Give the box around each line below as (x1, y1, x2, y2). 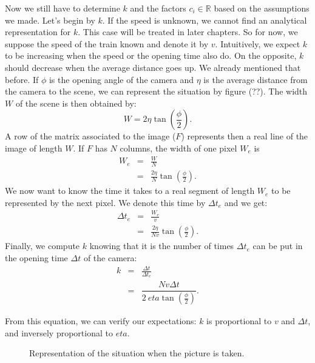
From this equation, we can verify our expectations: (5, 315, 197, 327)
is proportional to (206, 315, 272, 327)
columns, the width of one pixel (120, 141, 237, 154)
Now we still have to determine (5, 2, 120, 14)
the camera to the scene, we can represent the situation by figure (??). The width (5, 85, 308, 98)
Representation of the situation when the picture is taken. (29, 347, 245, 359)
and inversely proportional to (5, 326, 113, 339)
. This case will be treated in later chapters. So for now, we (78, 25, 298, 38)
